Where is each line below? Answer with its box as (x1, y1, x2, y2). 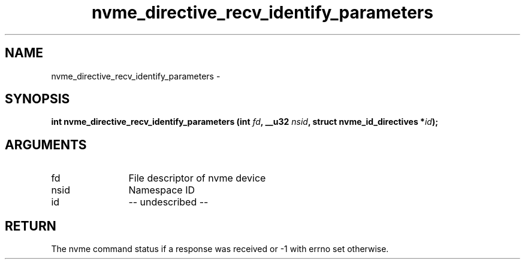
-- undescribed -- (128, 196, 209, 208)
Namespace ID (128, 184, 195, 197)
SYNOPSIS (5, 91, 70, 107)
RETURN (5, 218, 56, 234)
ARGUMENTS (5, 137, 87, 152)
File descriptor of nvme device (128, 172, 266, 185)
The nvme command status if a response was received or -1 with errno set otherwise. (51, 244, 389, 254)
